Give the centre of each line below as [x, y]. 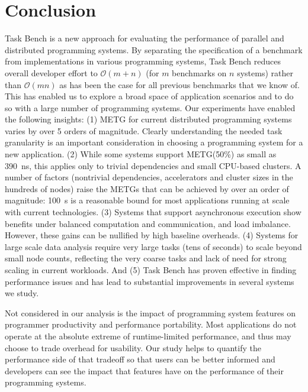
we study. [22, 293]
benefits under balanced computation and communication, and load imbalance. [148, 223]
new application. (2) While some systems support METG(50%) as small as [141, 154]
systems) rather [265, 72]
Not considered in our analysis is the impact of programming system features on [150, 312]
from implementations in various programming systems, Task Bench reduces [143, 61]
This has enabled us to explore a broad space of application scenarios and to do [149, 96]
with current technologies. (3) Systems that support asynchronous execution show [153, 212]
